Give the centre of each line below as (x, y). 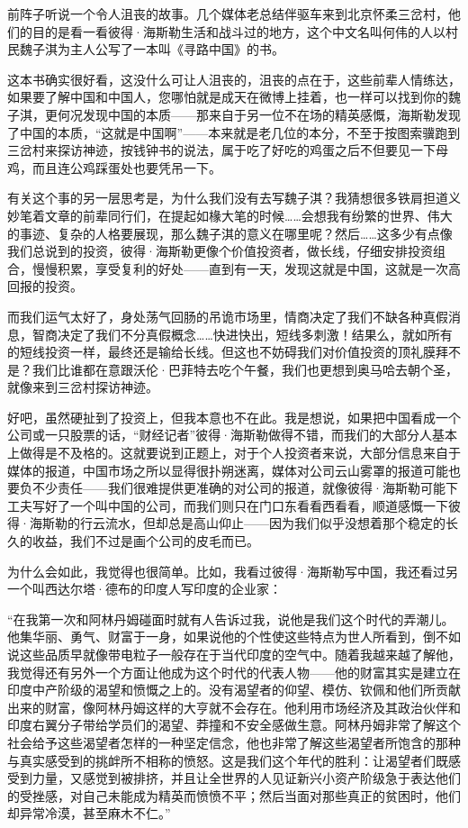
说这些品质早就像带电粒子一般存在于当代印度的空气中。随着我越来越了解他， (234, 654)
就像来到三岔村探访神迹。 (83, 387)
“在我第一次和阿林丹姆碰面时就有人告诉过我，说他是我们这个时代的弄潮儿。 (231, 619)
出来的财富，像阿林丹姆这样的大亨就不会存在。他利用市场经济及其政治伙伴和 (234, 707)
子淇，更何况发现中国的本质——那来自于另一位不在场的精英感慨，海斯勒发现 (234, 114)
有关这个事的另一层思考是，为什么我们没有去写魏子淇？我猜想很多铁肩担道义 (234, 198)
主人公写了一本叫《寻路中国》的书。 (177, 49)
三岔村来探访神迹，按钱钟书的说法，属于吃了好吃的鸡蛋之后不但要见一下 (221, 150)
